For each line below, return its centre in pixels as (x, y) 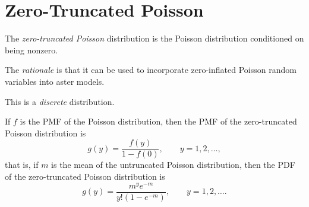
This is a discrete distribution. (60, 101)
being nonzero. (31, 50)
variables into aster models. (55, 81)
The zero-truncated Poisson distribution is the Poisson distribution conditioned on (154, 38)
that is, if (22, 165)
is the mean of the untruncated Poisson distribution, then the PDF (173, 165)
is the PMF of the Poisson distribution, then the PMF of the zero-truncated (158, 121)
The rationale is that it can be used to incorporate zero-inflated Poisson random (151, 70)
